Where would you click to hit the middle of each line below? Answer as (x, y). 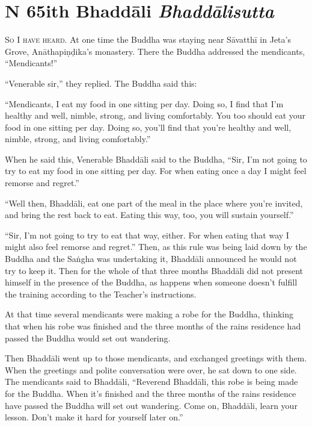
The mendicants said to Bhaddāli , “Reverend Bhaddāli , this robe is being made (151, 382)
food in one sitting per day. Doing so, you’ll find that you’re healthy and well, (148, 127)
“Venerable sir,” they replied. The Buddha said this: (101, 83)
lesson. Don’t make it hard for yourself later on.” (94, 417)
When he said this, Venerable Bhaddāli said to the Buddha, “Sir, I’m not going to (156, 159)
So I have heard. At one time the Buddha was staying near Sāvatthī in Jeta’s (148, 39)
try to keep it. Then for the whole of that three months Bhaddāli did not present (154, 270)
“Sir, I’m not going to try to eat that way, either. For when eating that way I (147, 235)
